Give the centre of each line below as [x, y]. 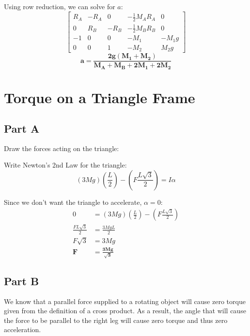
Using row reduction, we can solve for [60, 6]
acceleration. [23, 329]
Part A [22, 128]
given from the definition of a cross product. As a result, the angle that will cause [125, 311]
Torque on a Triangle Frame [100, 98]
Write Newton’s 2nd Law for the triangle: [65, 165]
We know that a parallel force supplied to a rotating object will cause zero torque [125, 301]
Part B [22, 281]
